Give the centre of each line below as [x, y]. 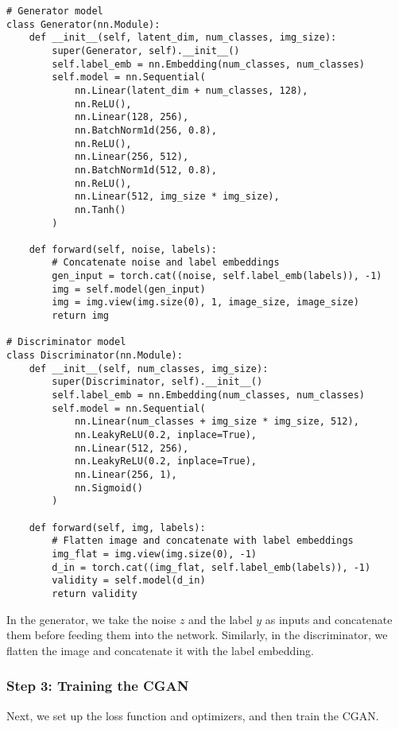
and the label [221, 619]
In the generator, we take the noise [91, 619]
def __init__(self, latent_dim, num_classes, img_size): [183, 38]
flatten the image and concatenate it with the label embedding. [160, 650]
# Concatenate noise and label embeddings [166, 263]
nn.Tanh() [100, 209]
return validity [95, 593]
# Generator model [55, 11]
